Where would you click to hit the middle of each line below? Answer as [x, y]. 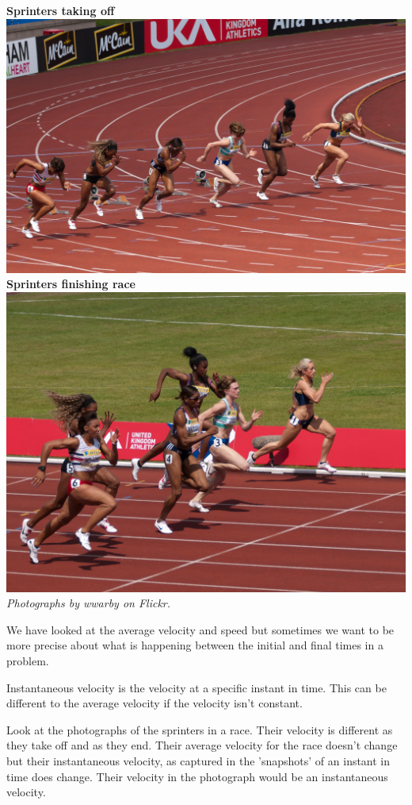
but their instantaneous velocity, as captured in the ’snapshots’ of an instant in [198, 761]
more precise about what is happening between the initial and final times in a [195, 645]
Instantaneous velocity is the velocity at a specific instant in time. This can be [196, 687]
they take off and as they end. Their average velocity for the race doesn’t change [202, 745]
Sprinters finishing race [71, 284]
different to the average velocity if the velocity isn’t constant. [154, 703]
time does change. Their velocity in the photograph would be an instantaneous [197, 776]
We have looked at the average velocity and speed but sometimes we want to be [200, 629]
